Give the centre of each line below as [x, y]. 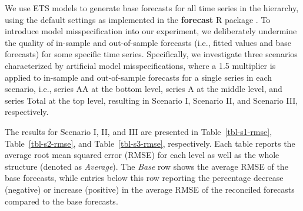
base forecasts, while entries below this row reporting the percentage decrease [144, 178]
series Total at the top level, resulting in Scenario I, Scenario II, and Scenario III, [151, 100]
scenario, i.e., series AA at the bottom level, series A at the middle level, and [144, 89]
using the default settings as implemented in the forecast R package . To [138, 19]
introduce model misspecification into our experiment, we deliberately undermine [151, 31]
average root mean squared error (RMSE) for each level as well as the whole [142, 155]
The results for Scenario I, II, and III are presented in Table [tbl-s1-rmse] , [139, 131]
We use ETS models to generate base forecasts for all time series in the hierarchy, [152, 8]
